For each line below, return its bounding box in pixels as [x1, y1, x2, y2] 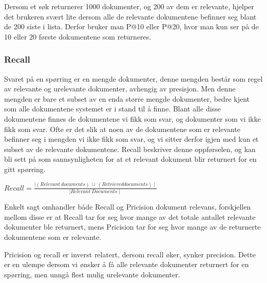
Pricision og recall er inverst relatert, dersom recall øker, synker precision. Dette [4, 249, 256, 259]
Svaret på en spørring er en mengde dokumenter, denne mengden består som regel [4, 73, 263, 84]
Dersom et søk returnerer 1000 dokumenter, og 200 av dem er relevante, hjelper [4, 1, 254, 11]
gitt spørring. [4, 163, 46, 174]
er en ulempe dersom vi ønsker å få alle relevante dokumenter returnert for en [4, 259, 249, 270]
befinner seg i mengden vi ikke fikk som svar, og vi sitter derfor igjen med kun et [4, 134, 259, 144]
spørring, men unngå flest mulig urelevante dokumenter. [4, 269, 180, 279]
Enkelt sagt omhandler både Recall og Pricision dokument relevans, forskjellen [4, 201, 251, 212]
